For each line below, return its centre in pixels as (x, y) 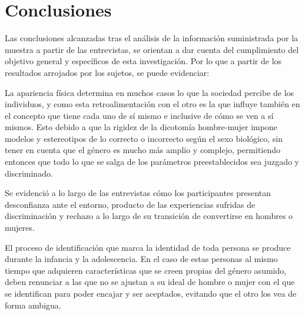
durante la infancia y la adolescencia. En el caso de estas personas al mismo (141, 259)
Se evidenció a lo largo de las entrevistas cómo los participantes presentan (138, 193)
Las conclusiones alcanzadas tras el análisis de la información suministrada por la (152, 38)
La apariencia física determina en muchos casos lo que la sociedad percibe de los (150, 92)
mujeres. (20, 228)
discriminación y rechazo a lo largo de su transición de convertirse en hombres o (149, 216)
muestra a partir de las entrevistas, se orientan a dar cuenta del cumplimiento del (152, 49)
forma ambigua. (33, 305)
